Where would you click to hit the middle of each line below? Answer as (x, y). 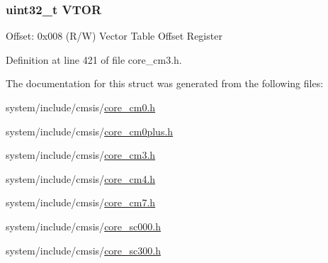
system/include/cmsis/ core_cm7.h (81, 202)
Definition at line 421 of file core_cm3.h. (94, 59)
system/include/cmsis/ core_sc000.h (83, 226)
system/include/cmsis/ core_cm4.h (81, 178)
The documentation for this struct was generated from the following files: (165, 83)
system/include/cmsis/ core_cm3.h (81, 155)
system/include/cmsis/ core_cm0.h (81, 107)
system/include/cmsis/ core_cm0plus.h (90, 131)
